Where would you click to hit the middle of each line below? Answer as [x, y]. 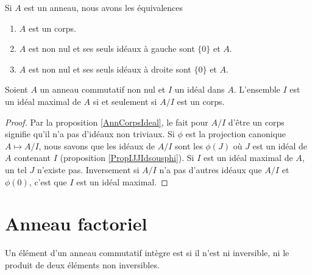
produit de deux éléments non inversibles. [82, 264]
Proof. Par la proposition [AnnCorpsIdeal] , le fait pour [107, 122]
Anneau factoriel [76, 223]
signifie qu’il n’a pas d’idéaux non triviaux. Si [90, 134]
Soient [16, 89]
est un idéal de [280, 145]
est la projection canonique [236, 134]
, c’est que [48, 181]
